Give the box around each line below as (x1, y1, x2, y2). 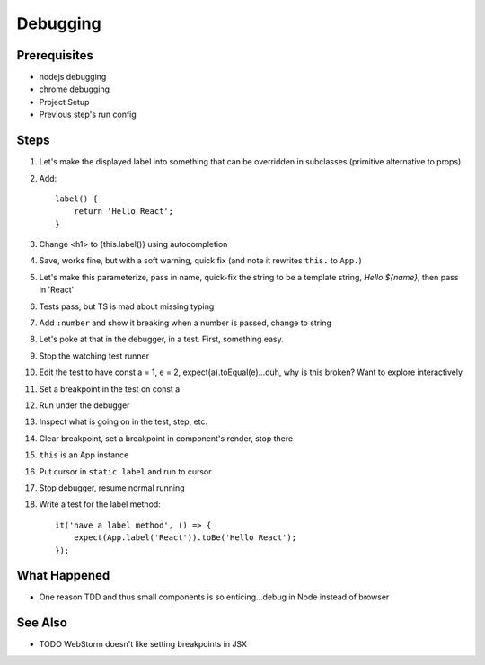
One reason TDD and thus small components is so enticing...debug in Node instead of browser (39, 591, 390, 602)
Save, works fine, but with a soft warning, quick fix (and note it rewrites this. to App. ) (39, 255, 363, 266)
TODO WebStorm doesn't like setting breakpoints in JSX (39, 639, 247, 650)
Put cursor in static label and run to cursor (39, 465, 212, 476)
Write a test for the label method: (39, 499, 161, 510)
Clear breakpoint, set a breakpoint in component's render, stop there (39, 432, 294, 444)
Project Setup (39, 96, 90, 107)
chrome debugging (39, 84, 110, 94)
